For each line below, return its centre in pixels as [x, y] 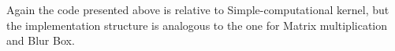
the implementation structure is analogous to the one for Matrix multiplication [197, 25]
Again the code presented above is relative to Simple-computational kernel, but [198, 9]
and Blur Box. [41, 40]
